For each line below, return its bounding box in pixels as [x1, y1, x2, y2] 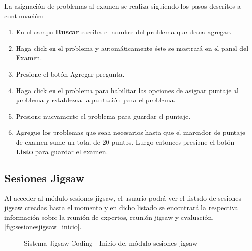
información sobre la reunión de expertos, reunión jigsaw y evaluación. [4, 212, 214, 222]
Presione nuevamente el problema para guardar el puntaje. [16, 111, 191, 121]
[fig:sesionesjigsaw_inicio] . [4, 221, 82, 232]
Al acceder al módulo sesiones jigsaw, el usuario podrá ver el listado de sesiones [4, 193, 241, 203]
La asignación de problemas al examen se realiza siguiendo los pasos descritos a [4, 1, 241, 11]
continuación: [4, 10, 44, 20]
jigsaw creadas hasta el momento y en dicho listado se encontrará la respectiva [4, 202, 238, 212]
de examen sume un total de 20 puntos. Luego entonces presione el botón [16, 136, 234, 147]
